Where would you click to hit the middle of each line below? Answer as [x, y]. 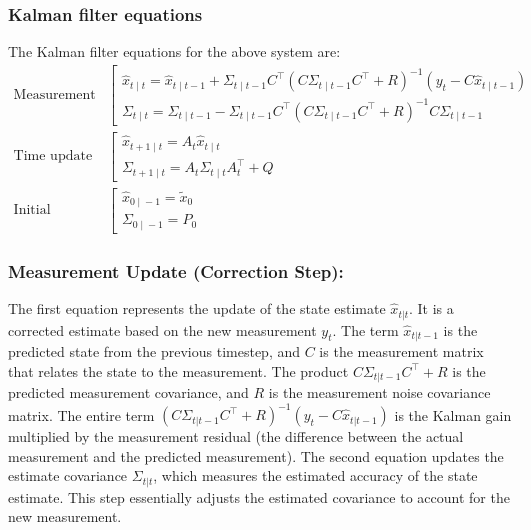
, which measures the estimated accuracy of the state [315, 475]
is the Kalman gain [453, 414]
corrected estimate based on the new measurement [162, 329]
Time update [53, 156]
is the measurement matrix [401, 350]
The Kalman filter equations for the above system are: [174, 51]
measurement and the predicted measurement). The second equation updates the [256, 455]
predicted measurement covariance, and [128, 392]
